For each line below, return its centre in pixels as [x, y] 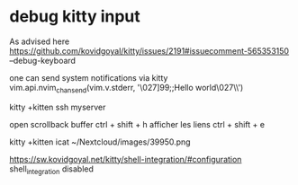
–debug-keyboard [43, 60]
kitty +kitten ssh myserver [58, 107]
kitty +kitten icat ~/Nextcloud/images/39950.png [100, 142]
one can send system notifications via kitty [89, 77]
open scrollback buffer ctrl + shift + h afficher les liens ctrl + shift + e [137, 124]
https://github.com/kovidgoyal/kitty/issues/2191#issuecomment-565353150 [149, 50]
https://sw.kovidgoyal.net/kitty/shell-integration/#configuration [126, 159]
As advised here [40, 41]
